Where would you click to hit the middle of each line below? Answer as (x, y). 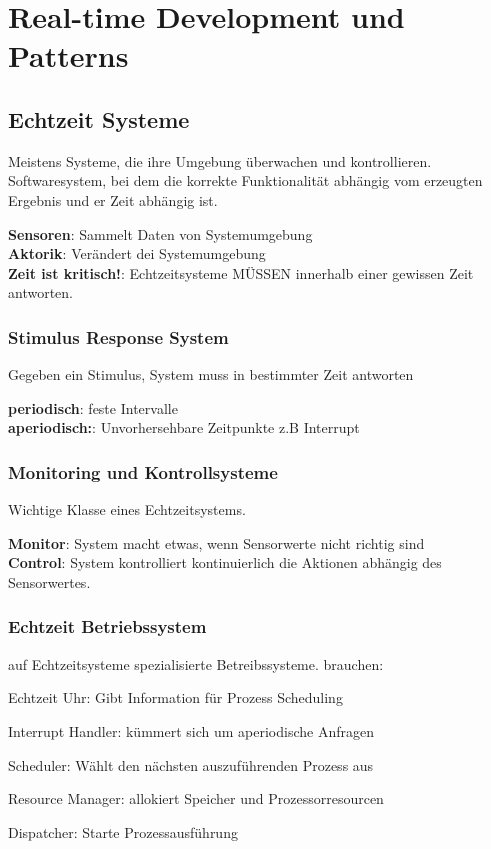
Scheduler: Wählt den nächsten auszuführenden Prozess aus (191, 764)
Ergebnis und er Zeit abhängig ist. (113, 199)
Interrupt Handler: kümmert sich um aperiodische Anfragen (191, 730)
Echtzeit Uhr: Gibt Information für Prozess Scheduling (175, 697)
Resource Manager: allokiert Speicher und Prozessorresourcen (196, 798)
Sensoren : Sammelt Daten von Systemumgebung (160, 233)
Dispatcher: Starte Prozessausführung (123, 831)
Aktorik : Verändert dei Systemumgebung (137, 253)
